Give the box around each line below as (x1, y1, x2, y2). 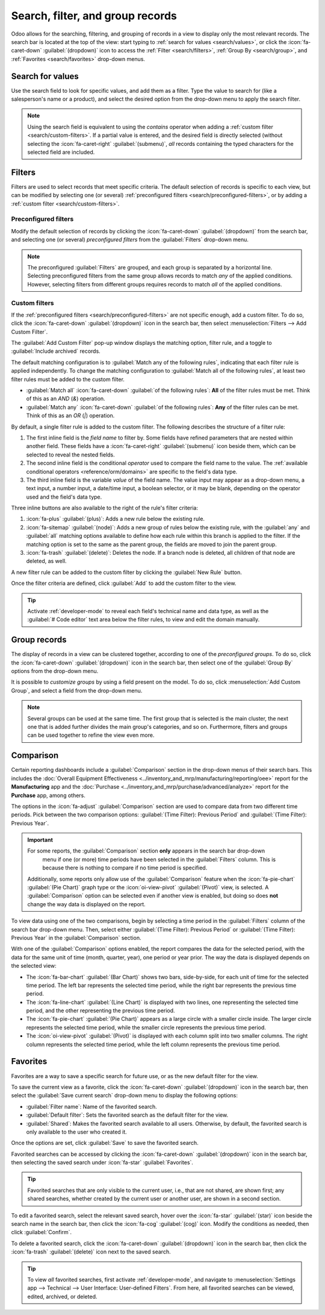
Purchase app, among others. (11, 792, 85, 799)
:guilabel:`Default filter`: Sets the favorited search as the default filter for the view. (26, 1111, 229, 1118)
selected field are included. (27, 148, 95, 156)
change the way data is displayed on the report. (27, 900, 146, 907)
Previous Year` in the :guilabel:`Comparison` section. (11, 934, 141, 941)
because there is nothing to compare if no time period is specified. (42, 864, 208, 871)
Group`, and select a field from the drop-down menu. (11, 687, 143, 694)
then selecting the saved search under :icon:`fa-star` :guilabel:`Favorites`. (11, 1159, 194, 1166)
